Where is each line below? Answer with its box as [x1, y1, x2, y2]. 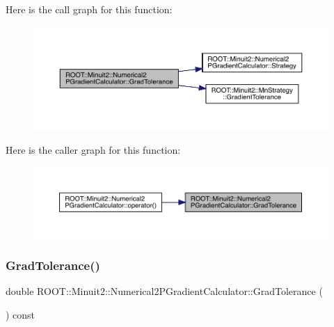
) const [6, 308, 35, 322]
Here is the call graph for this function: [6, 2, 173, 16]
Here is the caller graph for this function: [6, 142, 181, 157]
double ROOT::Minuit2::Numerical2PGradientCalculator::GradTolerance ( [6, 284, 323, 298]
